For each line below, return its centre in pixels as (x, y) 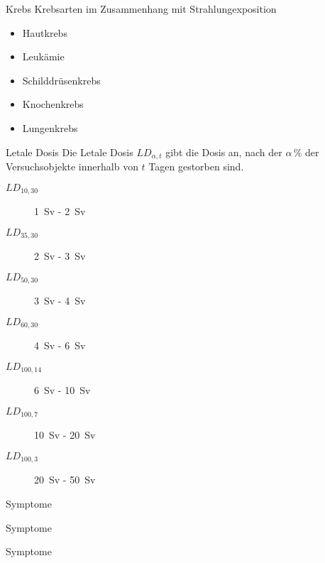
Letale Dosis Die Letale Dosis (70, 152)
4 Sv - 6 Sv (60, 345)
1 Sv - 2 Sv (60, 211)
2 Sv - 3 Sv (60, 256)
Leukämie (43, 56)
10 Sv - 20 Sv (65, 435)
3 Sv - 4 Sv (60, 301)
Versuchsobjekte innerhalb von (72, 166)
